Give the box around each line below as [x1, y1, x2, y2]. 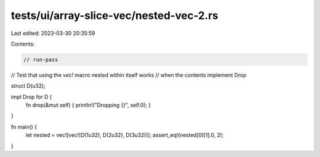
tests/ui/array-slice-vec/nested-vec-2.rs [11, 9, 219, 22]
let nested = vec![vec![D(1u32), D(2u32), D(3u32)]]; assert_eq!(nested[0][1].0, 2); [25, 132, 224, 139]
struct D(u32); [11, 82, 46, 89]
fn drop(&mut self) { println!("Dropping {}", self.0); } [25, 101, 151, 109]
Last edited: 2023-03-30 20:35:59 [11, 30, 95, 37]
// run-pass [23, 56, 59, 63]
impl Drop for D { [11, 93, 52, 100]
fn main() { [11, 123, 37, 130]
